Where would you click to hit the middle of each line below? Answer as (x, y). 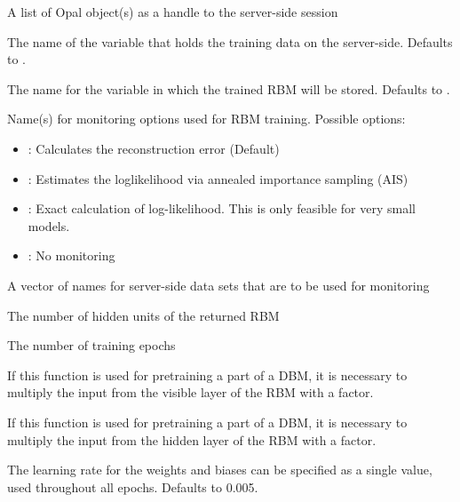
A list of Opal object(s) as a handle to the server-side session (173, 12)
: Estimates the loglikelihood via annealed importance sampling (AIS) (218, 178)
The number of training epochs (91, 345)
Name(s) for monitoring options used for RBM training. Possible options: (206, 119)
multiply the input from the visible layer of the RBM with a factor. (190, 392)
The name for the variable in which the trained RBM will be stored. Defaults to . (229, 88)
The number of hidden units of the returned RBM (143, 315)
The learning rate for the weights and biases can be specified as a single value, (220, 470)
